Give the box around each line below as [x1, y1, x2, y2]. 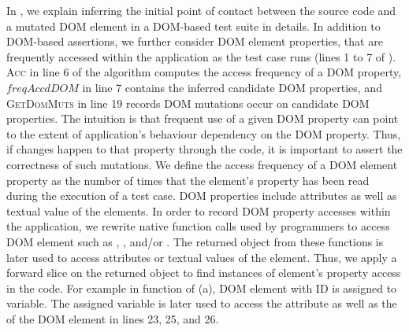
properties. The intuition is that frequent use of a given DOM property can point [6, 110, 399, 127]
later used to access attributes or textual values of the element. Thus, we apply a [6, 249, 397, 265]
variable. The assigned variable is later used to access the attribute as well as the [6, 295, 397, 312]
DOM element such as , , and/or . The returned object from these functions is [6, 233, 384, 249]
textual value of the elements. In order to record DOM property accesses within [6, 202, 391, 219]
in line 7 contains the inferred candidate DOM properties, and [82, 79, 382, 95]
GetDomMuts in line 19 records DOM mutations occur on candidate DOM [6, 94, 370, 111]
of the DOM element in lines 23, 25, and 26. [6, 310, 219, 326]
